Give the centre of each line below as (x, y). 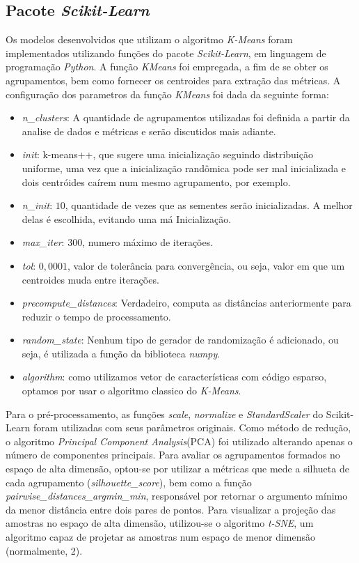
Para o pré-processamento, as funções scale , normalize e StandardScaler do (165, 414)
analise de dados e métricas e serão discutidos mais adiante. (149, 131)
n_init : (37, 205)
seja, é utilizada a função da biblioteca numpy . (121, 353)
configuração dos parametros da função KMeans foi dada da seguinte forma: (167, 94)
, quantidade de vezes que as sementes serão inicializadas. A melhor (209, 205)
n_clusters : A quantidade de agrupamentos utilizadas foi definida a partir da (186, 117)
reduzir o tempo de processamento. (96, 316)
